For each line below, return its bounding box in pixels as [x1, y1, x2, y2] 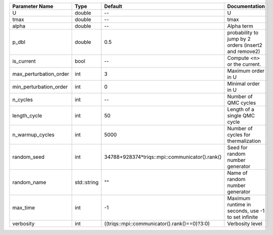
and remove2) [227, 48, 260, 55]
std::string [75, 179, 99, 185]
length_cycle [12, 112, 43, 119]
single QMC [227, 112, 255, 119]
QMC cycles [227, 99, 256, 106]
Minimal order [227, 80, 260, 87]
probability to [227, 29, 259, 36]
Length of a [227, 106, 254, 113]
